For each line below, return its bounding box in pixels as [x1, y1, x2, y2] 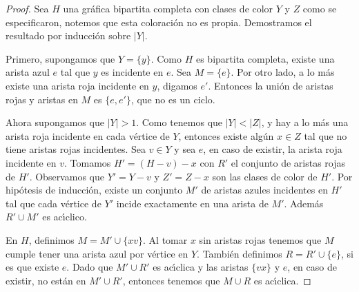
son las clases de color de [212, 169, 318, 183]
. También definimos [197, 246, 282, 260]
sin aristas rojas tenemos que [199, 232, 322, 247]
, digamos [157, 78, 197, 92]
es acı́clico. [42, 209, 87, 224]
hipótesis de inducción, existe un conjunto [6, 182, 183, 197]
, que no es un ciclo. [130, 92, 215, 106]
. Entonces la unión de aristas [208, 78, 333, 92]
